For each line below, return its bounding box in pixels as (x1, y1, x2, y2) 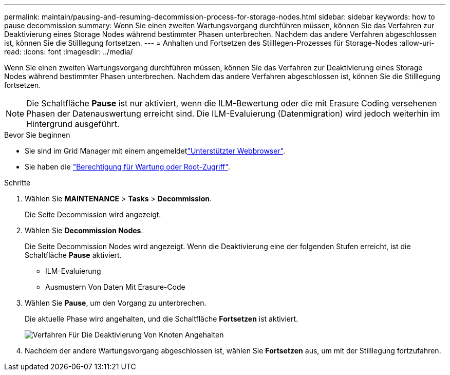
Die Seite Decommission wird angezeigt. (25, 210, 161, 219)
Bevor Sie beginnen (4, 130, 70, 139)
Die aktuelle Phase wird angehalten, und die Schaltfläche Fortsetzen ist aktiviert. (25, 314, 298, 323)
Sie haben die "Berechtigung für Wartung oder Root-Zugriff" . (25, 162, 230, 171)
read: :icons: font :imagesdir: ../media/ (4, 47, 133, 56)
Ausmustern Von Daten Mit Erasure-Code (45, 283, 185, 291)
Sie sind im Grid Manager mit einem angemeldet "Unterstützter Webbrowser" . (25, 146, 286, 155)
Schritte (4, 178, 31, 187)
